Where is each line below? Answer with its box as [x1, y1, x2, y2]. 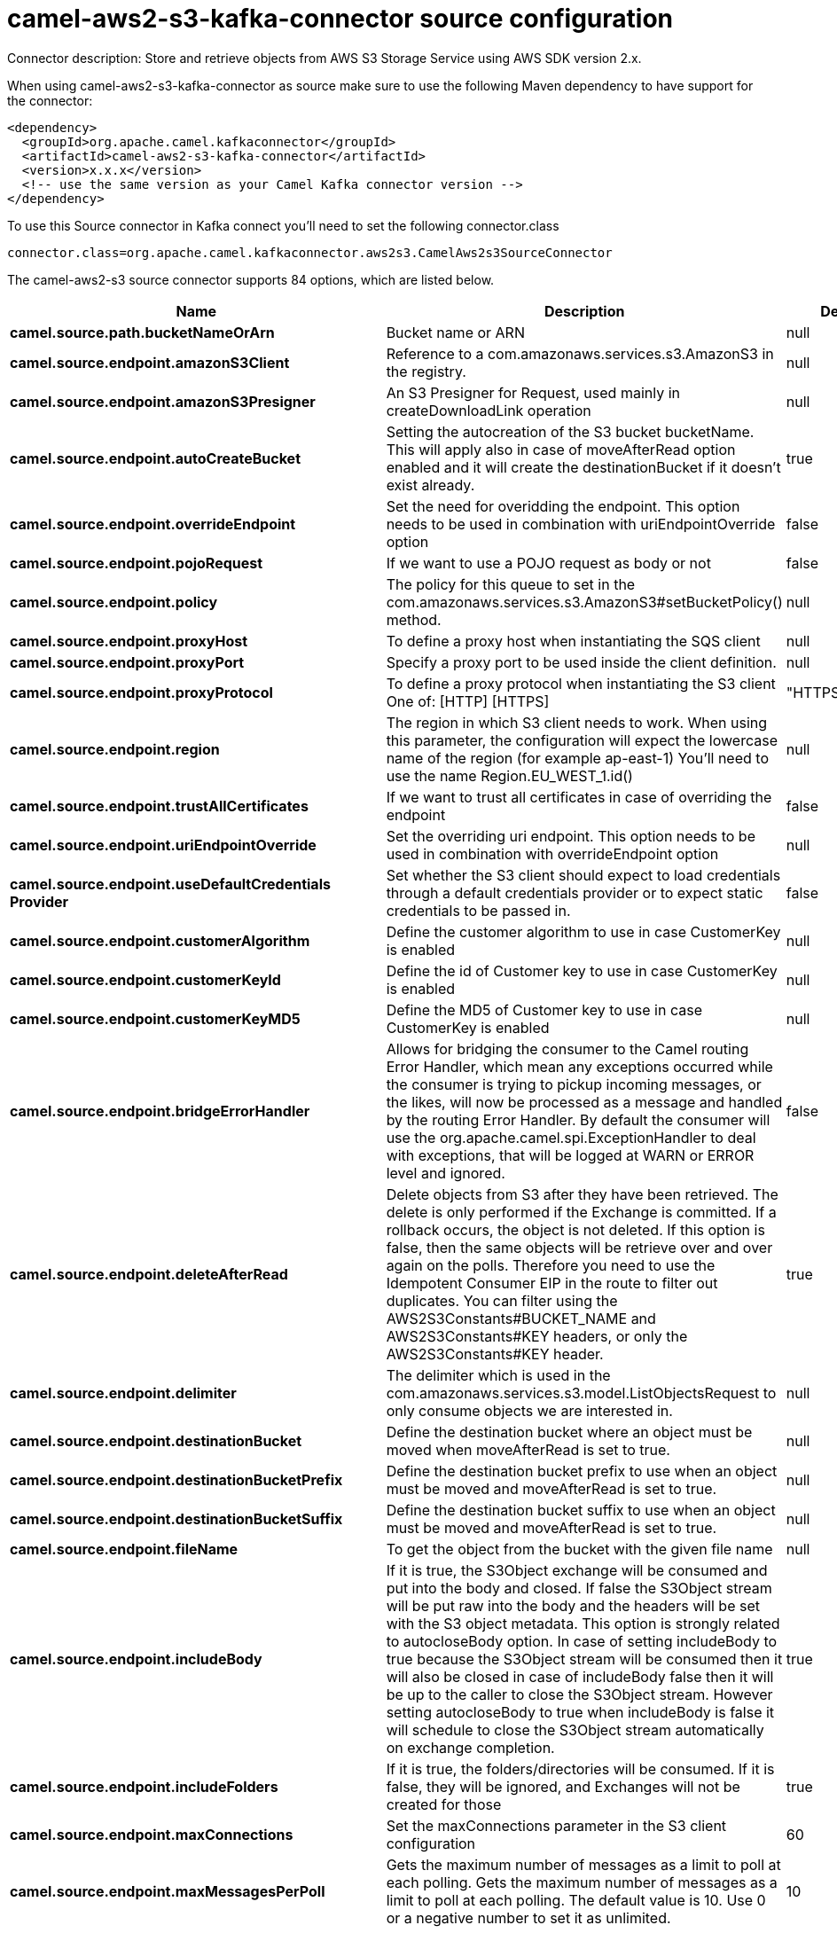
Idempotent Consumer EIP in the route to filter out [386, 1273, 718, 1292]
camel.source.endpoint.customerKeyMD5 [10, 1009, 301, 1028]
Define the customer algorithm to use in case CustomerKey [386, 922, 781, 941]
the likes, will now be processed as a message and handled [386, 1092, 783, 1111]
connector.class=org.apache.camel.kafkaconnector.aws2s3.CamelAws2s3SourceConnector [7, 245, 613, 260]
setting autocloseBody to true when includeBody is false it [386, 1702, 775, 1721]
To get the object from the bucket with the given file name [386, 1539, 773, 1558]
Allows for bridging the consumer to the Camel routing [386, 1039, 749, 1058]
